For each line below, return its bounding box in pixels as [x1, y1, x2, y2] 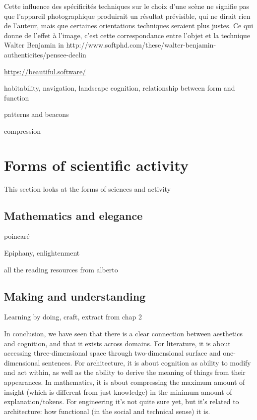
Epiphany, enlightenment [4, 248, 80, 258]
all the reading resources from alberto [4, 264, 118, 274]
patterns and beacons [4, 109, 69, 119]
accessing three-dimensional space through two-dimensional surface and [4, 348, 221, 358]
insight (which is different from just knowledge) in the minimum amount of [4, 386, 232, 397]
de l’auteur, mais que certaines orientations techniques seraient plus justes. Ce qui [4, 20, 254, 31]
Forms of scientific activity [4, 155, 189, 175]
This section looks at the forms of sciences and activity [4, 183, 171, 194]
